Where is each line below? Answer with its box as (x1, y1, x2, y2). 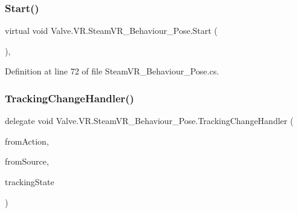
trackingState (5, 175, 54, 188)
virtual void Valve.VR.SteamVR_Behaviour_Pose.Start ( (5, 24, 218, 37)
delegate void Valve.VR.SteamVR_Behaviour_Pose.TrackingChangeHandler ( (5, 114, 294, 127)
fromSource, (5, 155, 49, 168)
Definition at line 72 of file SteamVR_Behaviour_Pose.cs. (5, 65, 219, 77)
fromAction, (5, 134, 49, 147)
